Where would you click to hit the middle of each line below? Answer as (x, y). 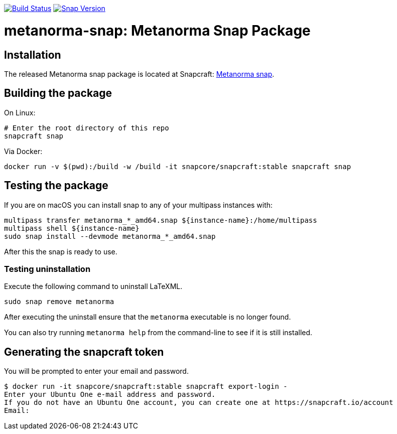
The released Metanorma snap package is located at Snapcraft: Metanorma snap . (139, 74)
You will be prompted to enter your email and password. (96, 371)
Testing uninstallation (47, 269)
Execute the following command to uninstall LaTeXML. (93, 286)
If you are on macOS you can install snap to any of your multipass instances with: (139, 205)
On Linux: (20, 112)
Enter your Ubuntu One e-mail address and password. (110, 395)
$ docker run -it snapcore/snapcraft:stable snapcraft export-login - (146, 387)
